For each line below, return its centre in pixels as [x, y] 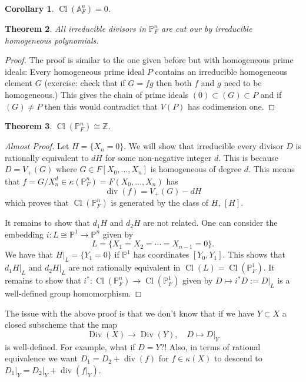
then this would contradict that [101, 106]
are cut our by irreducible [207, 28]
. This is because [248, 157]
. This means [272, 169]
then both [174, 83]
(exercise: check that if [85, 83]
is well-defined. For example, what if [70, 346]
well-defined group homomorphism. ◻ [74, 293]
